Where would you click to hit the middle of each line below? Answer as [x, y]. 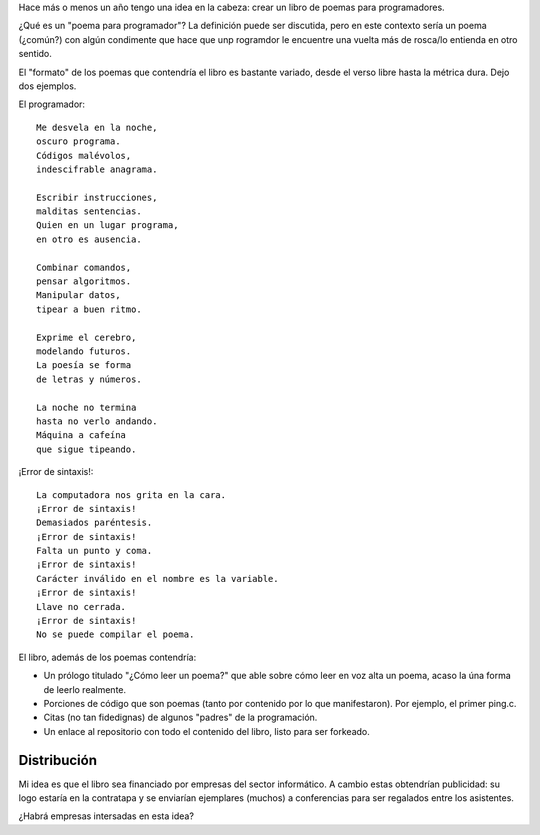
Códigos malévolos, [84, 155]
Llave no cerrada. [81, 606]
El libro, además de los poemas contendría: [107, 657]
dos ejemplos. [47, 86]
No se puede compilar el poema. [115, 634]
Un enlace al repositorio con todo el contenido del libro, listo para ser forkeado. [206, 731]
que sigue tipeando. [86, 449]
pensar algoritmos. [84, 281]
